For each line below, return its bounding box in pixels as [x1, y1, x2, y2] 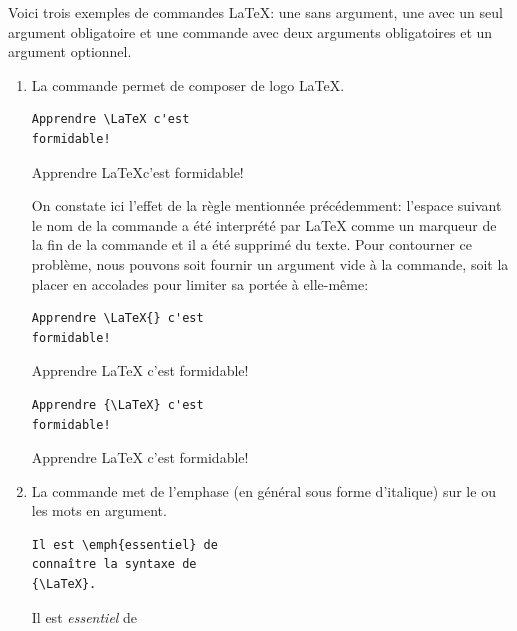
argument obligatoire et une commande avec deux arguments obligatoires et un [8, 21, 493, 42]
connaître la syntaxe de [31, 557, 197, 572]
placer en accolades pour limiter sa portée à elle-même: [31, 273, 369, 294]
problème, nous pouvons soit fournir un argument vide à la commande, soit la [31, 253, 509, 274]
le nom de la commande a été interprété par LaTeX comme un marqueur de [31, 214, 497, 235]
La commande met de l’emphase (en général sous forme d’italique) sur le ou [31, 480, 496, 501]
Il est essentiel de [31, 606, 138, 627]
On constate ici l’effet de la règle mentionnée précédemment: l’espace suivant [31, 195, 502, 216]
